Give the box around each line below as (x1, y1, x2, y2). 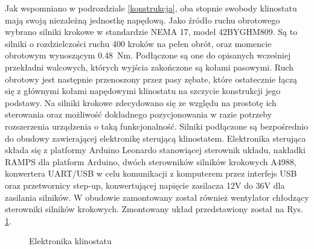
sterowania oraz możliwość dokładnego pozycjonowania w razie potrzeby (5, 108, 272, 121)
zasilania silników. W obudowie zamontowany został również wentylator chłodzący (5, 191, 309, 203)
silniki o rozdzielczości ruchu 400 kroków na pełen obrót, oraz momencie (5, 37, 272, 49)
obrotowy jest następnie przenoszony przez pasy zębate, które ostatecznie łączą (5, 72, 297, 85)
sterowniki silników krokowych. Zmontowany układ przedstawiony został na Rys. (5, 203, 303, 215)
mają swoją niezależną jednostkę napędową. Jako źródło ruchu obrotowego (5, 13, 280, 26)
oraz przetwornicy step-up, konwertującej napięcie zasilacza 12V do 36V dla (5, 178, 285, 191)
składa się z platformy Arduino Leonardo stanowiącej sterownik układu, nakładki (5, 143, 306, 156)
